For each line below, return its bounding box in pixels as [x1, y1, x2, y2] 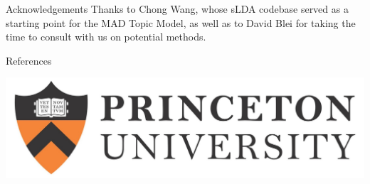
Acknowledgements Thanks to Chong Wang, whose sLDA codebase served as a [6, 1, 349, 16]
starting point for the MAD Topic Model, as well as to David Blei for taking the [6, 15, 356, 30]
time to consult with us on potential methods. [6, 29, 206, 44]
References [6, 53, 52, 67]
